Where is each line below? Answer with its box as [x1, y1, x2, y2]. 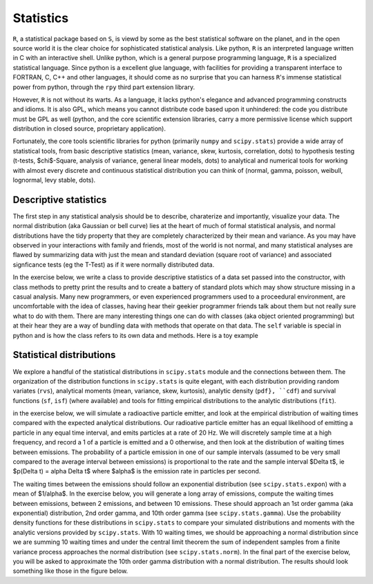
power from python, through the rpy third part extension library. [12, 83, 195, 91]
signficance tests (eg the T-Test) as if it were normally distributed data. [12, 260, 215, 269]
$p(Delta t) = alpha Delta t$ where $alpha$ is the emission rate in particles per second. [12, 467, 261, 475]
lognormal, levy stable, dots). [12, 176, 96, 185]
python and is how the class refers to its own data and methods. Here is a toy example [12, 331, 258, 339]
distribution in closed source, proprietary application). [12, 124, 166, 133]
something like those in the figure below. [12, 567, 128, 575]
